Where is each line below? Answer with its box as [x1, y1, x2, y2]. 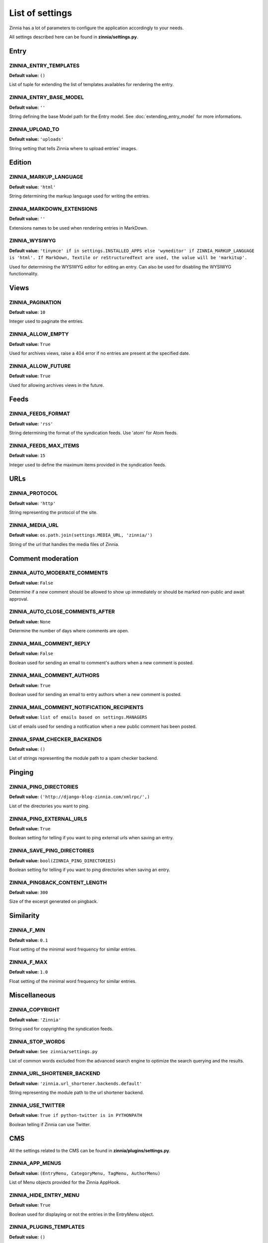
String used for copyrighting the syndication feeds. [9, 1026, 114, 1032]
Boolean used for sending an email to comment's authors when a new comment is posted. [9, 659, 194, 666]
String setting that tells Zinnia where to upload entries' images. [9, 145, 137, 151]
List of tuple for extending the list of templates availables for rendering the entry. [9, 82, 174, 88]
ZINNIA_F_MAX [9, 959, 48, 966]
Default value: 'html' [9, 184, 56, 190]
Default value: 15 [9, 452, 46, 458]
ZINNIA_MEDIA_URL [9, 522, 59, 529]
